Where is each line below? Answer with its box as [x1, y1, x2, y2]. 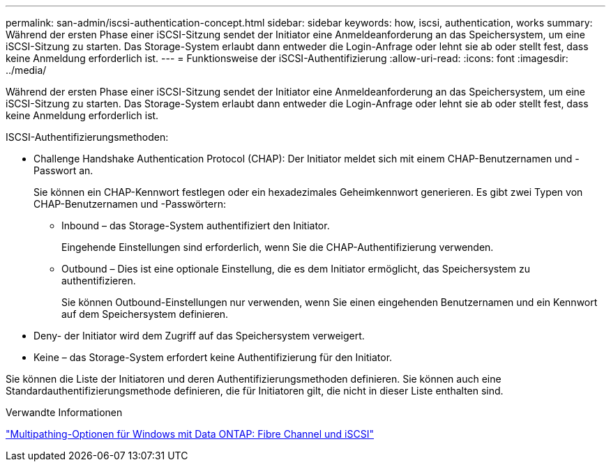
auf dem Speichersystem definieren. [61, 308, 229, 320]
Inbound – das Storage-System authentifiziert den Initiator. [61, 220, 330, 231]
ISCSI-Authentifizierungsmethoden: [6, 131, 169, 143]
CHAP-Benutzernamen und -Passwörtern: [33, 198, 227, 210]
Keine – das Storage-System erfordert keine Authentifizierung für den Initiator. [33, 351, 393, 363]
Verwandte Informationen [6, 406, 123, 418]
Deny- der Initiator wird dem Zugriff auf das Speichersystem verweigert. [33, 330, 365, 342]
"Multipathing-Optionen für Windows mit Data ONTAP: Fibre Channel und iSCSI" [6, 428, 374, 440]
